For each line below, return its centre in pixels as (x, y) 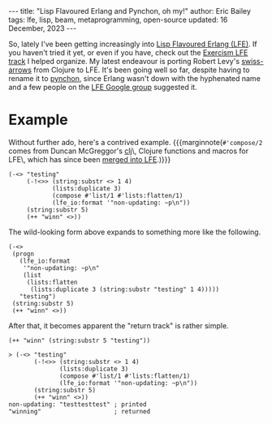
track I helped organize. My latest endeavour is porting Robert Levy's (124, 61)
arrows (20, 70)
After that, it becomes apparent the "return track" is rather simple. (119, 325)
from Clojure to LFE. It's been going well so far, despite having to (142, 70)
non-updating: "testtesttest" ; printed (78, 404)
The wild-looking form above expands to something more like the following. (135, 232)
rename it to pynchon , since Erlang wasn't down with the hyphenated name (135, 78)
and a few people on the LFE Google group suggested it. (103, 87)
